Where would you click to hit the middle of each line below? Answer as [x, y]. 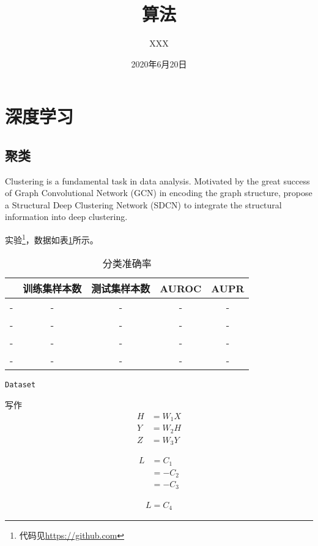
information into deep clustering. [66, 217]
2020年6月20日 [159, 63]
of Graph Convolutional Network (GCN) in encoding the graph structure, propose [159, 193]
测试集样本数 [121, 289]
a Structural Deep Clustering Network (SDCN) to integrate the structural [143, 204]
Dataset [20, 385]
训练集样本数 [52, 289]
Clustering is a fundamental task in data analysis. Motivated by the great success [157, 180]
